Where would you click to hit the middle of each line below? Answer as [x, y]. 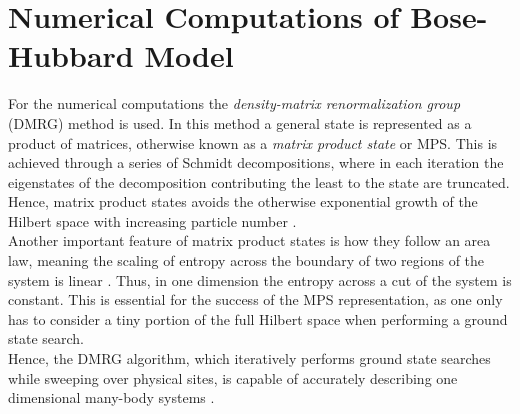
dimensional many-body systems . [111, 397]
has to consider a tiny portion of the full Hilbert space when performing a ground [258, 318]
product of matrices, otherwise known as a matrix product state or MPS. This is [253, 142]
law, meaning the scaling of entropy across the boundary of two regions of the [246, 260]
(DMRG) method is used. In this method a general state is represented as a [240, 122]
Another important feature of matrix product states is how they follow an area [249, 240]
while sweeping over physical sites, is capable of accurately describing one [233, 377]
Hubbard [71, 55]
